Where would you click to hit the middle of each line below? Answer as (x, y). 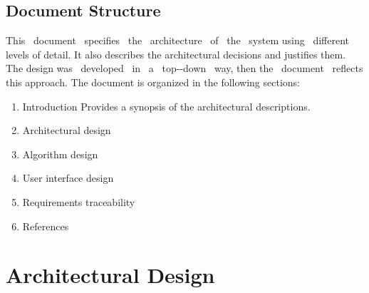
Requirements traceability (79, 201)
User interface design (68, 178)
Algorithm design (60, 154)
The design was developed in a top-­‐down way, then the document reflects (184, 68)
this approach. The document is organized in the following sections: (153, 82)
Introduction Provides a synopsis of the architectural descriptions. (166, 106)
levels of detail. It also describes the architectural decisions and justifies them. (176, 54)
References (46, 226)
